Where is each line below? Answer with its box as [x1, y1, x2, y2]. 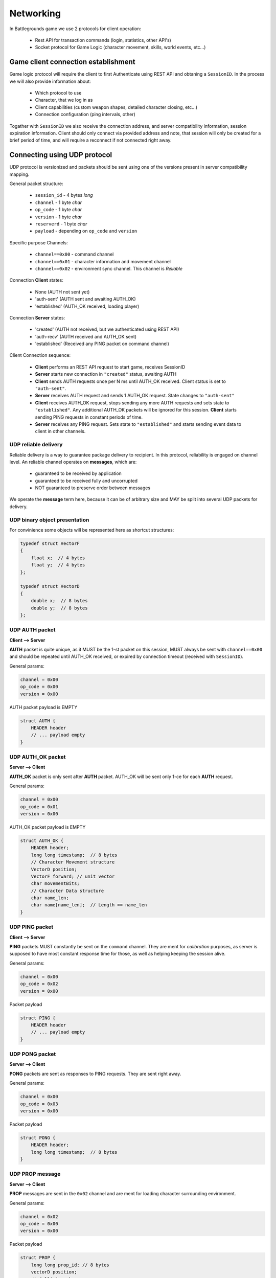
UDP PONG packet [9, 1051, 56, 1058]
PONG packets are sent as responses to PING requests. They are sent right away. [9, 1070, 181, 1077]
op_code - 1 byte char [35, 207, 82, 213]
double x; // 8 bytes [31, 598, 88, 604]
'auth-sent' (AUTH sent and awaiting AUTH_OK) [35, 296, 136, 302]
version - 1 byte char [35, 214, 82, 220]
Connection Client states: [9, 277, 63, 283]
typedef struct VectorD [20, 583, 80, 589]
